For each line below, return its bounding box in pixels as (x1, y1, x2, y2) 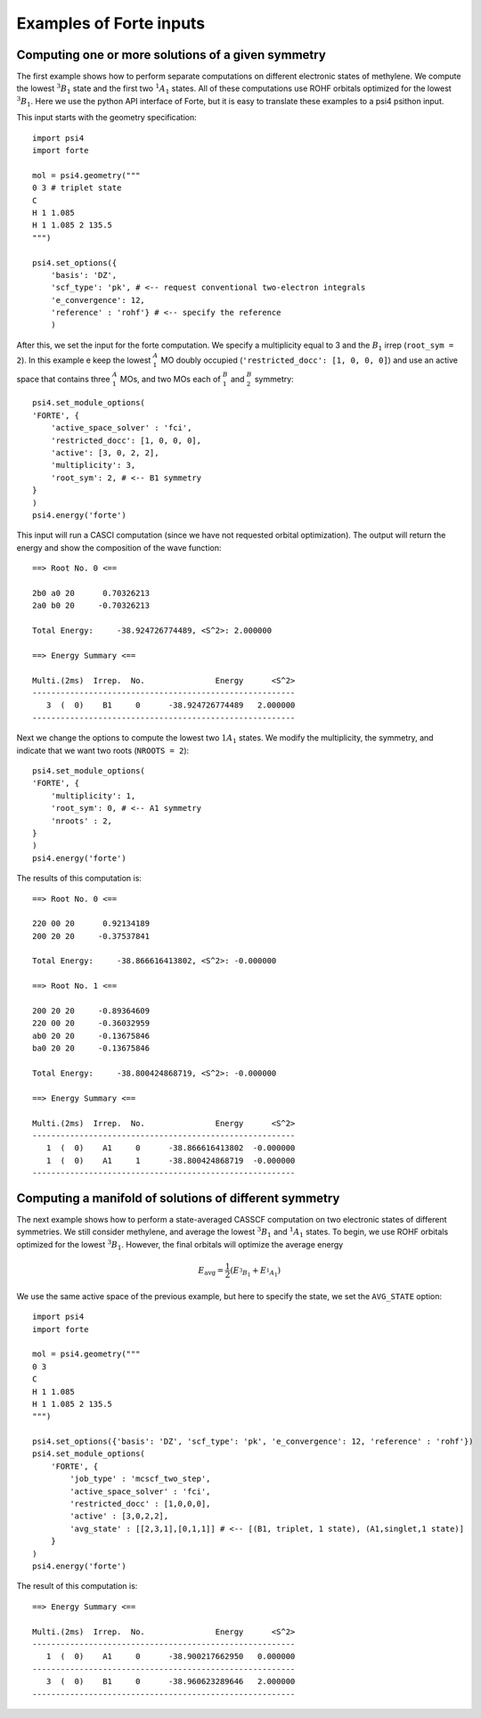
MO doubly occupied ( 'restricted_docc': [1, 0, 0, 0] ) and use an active (160, 355, 459, 365)
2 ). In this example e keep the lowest (16, 355, 151, 365)
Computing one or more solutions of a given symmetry (16, 47, 327, 62)
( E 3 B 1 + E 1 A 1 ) (230, 1265, 281, 1279)
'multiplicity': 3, (50, 460, 136, 470)
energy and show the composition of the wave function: (16, 542, 222, 552)
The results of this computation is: (16, 873, 143, 884)
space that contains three (16, 373, 110, 384)
